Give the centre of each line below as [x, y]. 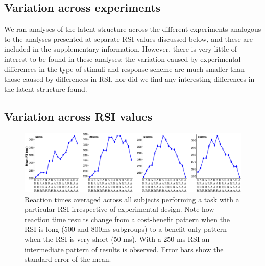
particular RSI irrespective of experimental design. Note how [119, 209]
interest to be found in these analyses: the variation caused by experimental [123, 58]
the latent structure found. [46, 89]
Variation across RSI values [78, 116]
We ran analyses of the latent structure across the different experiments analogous [133, 29]
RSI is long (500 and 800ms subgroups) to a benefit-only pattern [126, 229]
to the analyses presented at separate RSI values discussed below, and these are [129, 39]
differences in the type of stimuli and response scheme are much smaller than [125, 69]
